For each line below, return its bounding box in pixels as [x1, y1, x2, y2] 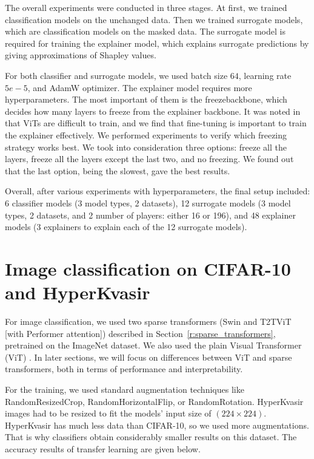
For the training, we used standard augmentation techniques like [5, 382, 244, 395]
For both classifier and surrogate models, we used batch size [5, 69, 228, 81]
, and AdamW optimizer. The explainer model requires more [27, 81, 252, 93]
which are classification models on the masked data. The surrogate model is [5, 25, 286, 38]
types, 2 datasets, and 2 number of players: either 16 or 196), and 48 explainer [5, 208, 296, 221]
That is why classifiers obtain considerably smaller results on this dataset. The [5, 430, 297, 443]
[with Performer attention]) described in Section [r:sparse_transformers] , [5, 327, 276, 339]
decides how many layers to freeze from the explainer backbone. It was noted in [5, 104, 301, 117]
